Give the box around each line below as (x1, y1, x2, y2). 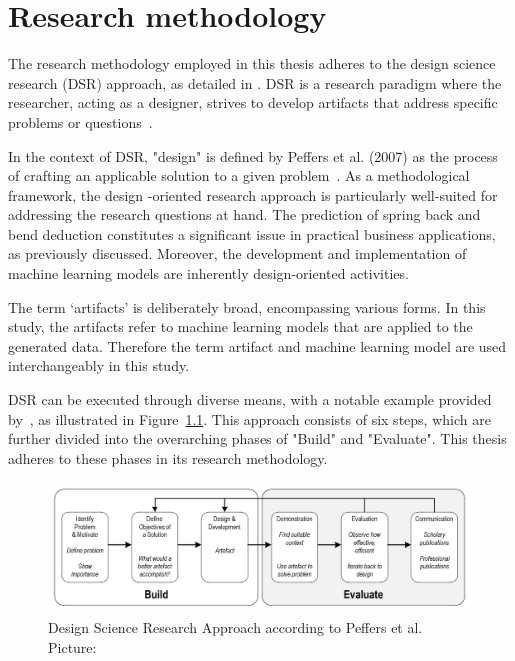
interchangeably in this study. (8, 355, 190, 376)
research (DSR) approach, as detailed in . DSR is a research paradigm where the (8, 72, 502, 93)
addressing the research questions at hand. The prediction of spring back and (8, 204, 481, 225)
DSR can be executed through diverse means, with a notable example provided (8, 389, 492, 410)
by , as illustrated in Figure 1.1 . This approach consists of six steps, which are (8, 408, 491, 429)
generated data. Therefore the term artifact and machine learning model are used (8, 335, 507, 356)
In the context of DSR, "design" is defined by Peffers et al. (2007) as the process (8, 145, 498, 166)
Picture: (48, 636, 97, 657)
